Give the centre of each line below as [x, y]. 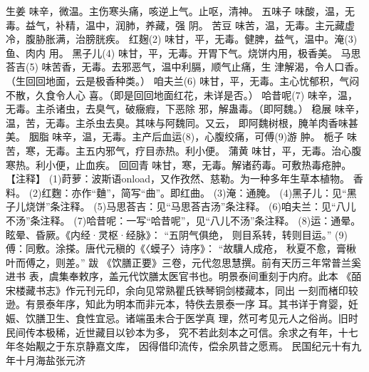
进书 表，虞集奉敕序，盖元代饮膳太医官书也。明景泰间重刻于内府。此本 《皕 [184, 276]
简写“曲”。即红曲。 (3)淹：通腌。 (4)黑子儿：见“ [234, 192]
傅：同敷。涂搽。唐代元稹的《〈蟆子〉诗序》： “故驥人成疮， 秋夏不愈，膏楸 [181, 248]
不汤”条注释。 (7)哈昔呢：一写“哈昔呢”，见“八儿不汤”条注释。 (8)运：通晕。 [183, 220]
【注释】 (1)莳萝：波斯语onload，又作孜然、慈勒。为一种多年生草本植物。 [178, 179]
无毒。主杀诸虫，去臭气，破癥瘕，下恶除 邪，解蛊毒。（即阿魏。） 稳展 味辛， [185, 109]
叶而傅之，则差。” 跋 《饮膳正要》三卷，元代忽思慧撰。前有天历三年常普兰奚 [183, 262]
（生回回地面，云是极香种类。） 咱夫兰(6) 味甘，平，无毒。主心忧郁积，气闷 [183, 80]
